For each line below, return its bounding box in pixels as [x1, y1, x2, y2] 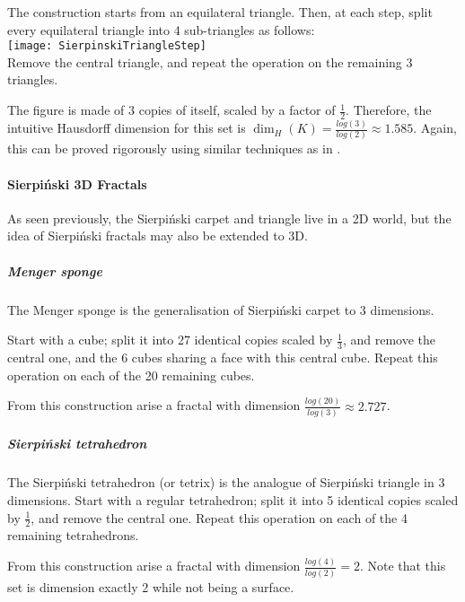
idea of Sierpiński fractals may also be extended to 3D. [7, 226, 308, 245]
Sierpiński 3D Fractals [7, 174, 147, 193]
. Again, [413, 118, 457, 137]
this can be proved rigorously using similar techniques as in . [7, 139, 341, 158]
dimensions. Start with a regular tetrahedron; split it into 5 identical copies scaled [7, 491, 459, 510]
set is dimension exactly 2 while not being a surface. [7, 577, 294, 596]
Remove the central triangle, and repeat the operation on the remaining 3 [7, 52, 413, 71]
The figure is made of [7, 100, 125, 119]
